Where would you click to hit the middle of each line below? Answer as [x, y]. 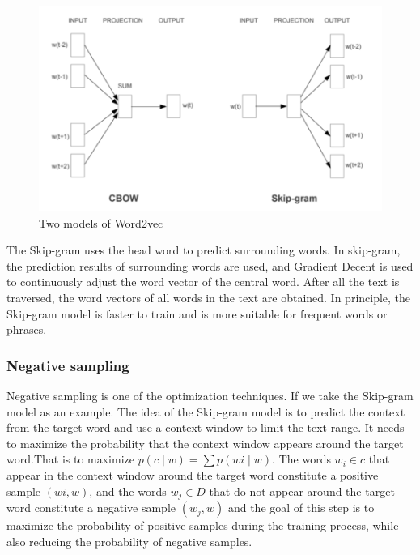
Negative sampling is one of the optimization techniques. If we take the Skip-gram [210, 396]
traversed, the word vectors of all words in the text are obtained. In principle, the [209, 298]
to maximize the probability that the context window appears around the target [205, 443]
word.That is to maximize [70, 459]
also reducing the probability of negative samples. [129, 541]
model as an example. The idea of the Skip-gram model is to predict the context [206, 411]
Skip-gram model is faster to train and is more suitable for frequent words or [197, 313]
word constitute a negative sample [91, 508]
